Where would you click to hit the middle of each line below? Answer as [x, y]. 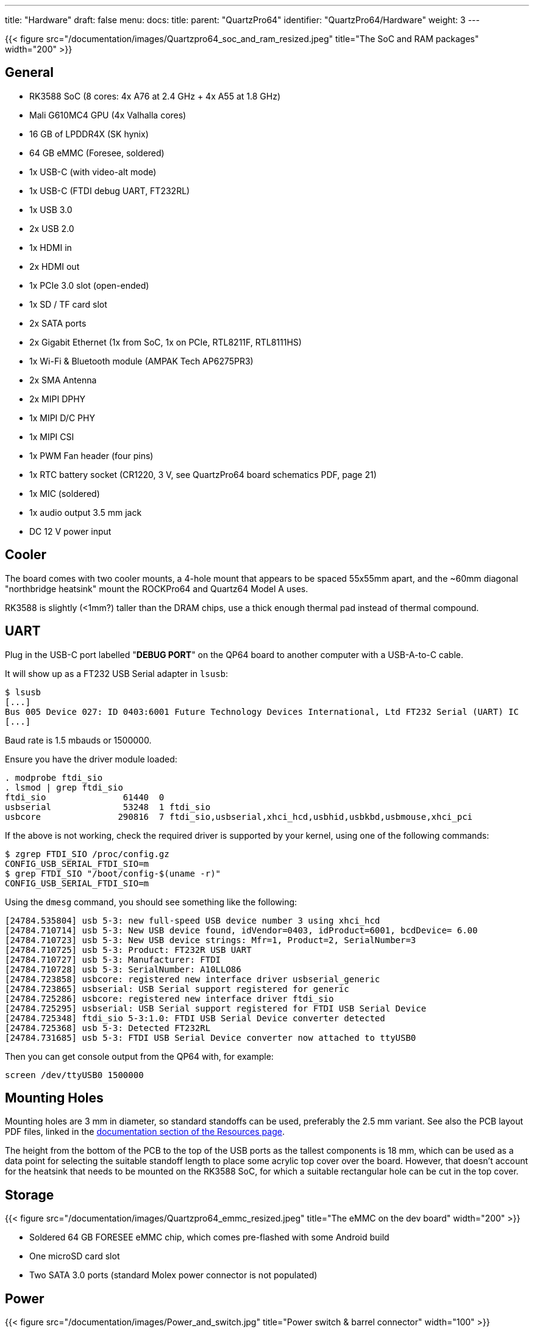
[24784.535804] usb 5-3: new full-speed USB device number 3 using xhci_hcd [193, 920]
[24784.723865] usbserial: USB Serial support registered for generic [177, 989]
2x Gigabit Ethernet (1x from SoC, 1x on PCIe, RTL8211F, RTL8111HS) [166, 342]
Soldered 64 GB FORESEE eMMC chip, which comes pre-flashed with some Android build [209, 1237]
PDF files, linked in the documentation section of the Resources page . [145, 1132]
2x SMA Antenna [63, 380]
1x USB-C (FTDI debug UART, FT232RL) [110, 190]
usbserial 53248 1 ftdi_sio [108, 807]
